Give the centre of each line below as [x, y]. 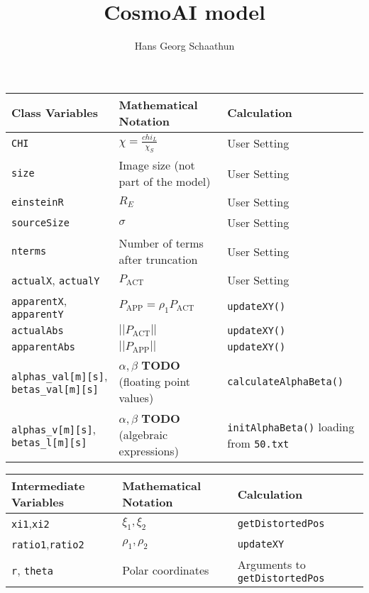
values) [136, 398]
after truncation [158, 260]
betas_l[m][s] [49, 443]
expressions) [149, 451]
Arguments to [271, 565]
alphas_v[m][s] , [54, 429]
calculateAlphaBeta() [286, 381]
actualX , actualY [56, 280]
